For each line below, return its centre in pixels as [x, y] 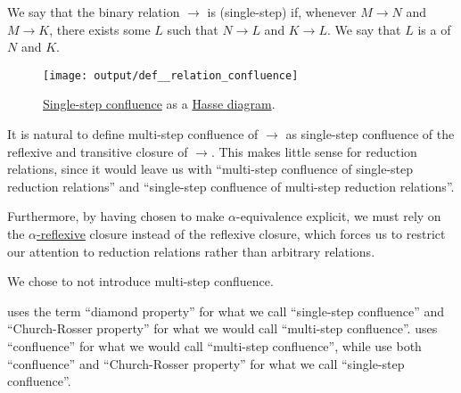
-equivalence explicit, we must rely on [339, 216]
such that [193, 29]
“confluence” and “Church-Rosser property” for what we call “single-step [206, 363]
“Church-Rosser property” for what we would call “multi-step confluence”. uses [222, 328]
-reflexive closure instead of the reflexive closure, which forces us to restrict [241, 233]
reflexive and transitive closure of [98, 151]
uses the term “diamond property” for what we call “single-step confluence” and [226, 311]
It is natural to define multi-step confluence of [133, 134]
